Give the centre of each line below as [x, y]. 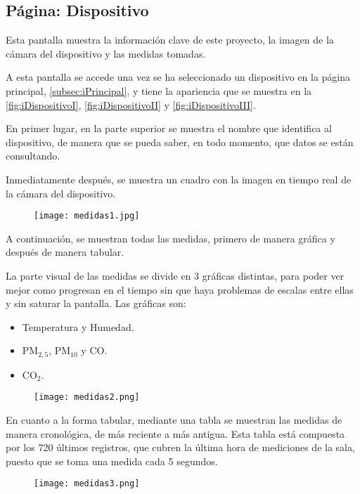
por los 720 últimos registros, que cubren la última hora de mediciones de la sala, [180, 447]
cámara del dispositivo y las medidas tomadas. [106, 53]
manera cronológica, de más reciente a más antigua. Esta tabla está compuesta [175, 433]
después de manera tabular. [65, 252]
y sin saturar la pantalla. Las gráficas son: [96, 303]
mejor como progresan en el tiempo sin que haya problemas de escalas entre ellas [180, 289]
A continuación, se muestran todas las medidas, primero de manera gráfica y [171, 238]
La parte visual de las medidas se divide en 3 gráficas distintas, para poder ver [175, 275]
